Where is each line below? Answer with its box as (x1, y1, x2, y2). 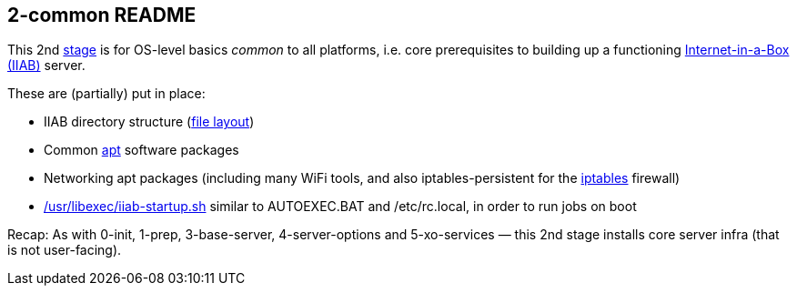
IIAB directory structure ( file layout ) (44, 114, 255, 130)
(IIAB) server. (7, 57, 86, 74)
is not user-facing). (7, 242, 122, 258)
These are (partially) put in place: (7, 86, 206, 102)
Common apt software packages (44, 142, 239, 158)
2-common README (7, 4, 197, 26)
